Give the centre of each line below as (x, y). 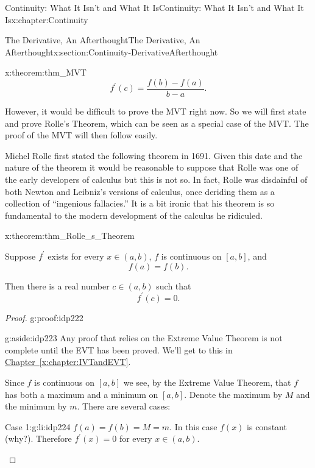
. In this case (193, 426)
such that (174, 285)
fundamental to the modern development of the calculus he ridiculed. (134, 215)
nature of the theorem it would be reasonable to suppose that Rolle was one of (152, 167)
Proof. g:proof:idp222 (44, 317)
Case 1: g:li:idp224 (38, 426)
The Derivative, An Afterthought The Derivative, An (103, 40)
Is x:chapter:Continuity (47, 19)
